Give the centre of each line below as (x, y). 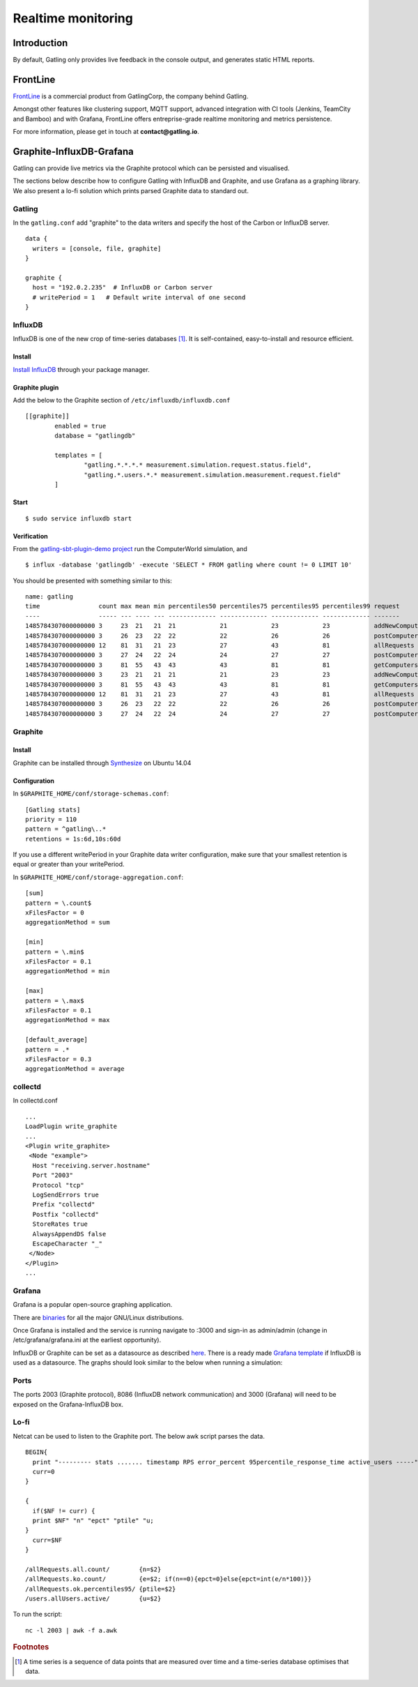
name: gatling (49, 597)
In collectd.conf (36, 1101)
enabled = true (80, 426)
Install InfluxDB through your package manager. (81, 369)
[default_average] (57, 1040)
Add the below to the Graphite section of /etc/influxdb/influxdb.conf (122, 400)
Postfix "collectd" (65, 1214)
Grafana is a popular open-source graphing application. (93, 1305)
